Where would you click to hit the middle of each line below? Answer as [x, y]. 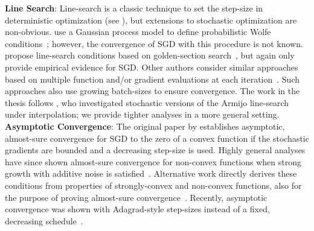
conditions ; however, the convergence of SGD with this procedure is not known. [154, 43]
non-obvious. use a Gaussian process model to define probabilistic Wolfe [138, 32]
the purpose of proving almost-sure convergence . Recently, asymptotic [136, 197]
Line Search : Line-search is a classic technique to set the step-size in [134, 8]
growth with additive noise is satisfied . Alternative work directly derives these [151, 173]
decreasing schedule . [44, 220]
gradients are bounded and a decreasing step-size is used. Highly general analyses [155, 150]
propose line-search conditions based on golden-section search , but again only [150, 55]
